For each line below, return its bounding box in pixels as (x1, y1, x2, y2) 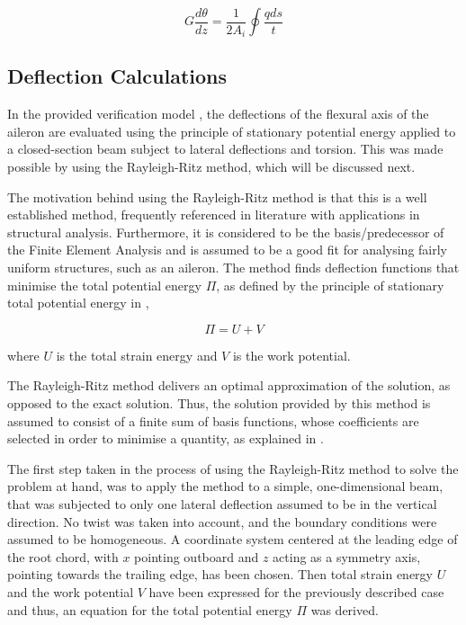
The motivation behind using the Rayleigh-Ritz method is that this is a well (7, 187, 427, 206)
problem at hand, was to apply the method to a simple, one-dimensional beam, (7, 477, 444, 496)
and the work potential (7, 582, 134, 601)
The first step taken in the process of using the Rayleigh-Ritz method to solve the (7, 459, 459, 478)
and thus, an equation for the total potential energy (7, 600, 292, 619)
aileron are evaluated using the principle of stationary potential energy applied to (7, 121, 456, 140)
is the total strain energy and (56, 345, 218, 364)
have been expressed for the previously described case (148, 582, 444, 601)
